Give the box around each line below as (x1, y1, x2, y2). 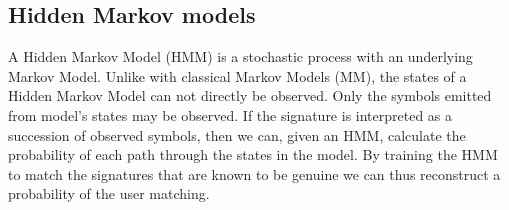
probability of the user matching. (8, 183, 210, 204)
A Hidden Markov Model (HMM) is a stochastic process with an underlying (8, 46, 473, 67)
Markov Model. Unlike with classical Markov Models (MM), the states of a (8, 65, 467, 86)
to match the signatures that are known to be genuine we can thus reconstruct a (8, 163, 501, 184)
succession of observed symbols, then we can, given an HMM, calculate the (8, 124, 466, 145)
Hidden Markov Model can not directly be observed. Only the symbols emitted (8, 85, 492, 106)
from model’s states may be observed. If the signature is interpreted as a (8, 104, 453, 125)
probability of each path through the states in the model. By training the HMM (8, 144, 498, 165)
